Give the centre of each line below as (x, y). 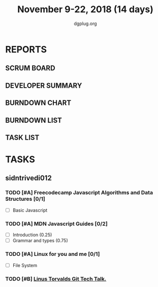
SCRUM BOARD (30, 68)
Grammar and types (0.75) (40, 241)
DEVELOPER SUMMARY (44, 85)
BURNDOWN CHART (38, 103)
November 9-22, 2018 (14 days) (85, 9)
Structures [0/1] (25, 199)
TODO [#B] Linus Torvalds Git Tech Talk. (56, 279)
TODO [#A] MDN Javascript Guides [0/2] (56, 224)
